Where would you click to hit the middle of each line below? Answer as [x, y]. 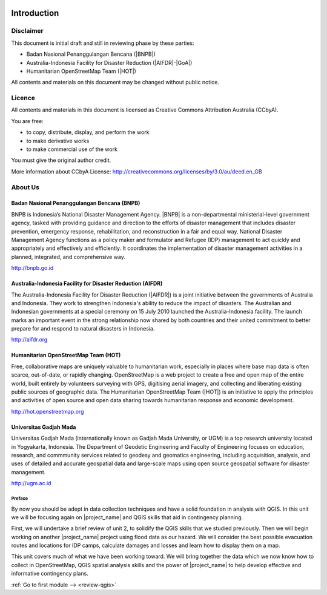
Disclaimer [27, 31]
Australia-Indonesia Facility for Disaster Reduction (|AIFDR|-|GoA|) [109, 62]
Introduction [35, 13]
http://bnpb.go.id [32, 268]
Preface [20, 498]
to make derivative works [58, 141]
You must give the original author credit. [61, 160]
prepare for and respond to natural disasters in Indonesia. [83, 329]
